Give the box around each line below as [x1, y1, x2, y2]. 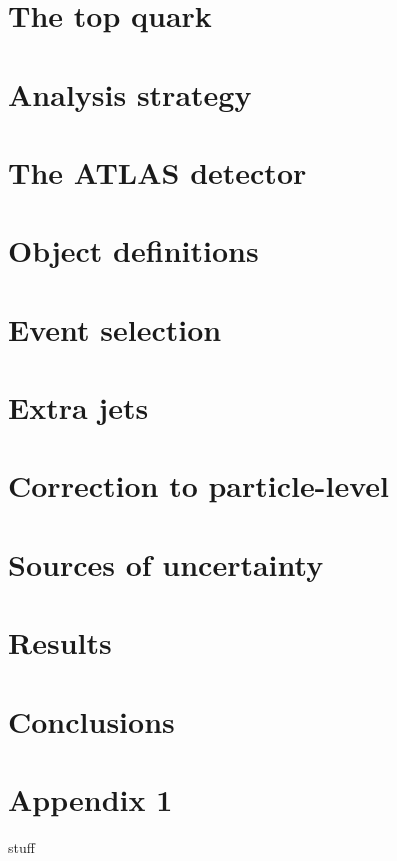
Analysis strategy [8, 73, 252, 114]
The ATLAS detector [8, 151, 307, 192]
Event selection [8, 308, 222, 349]
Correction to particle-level [8, 465, 389, 506]
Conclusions [8, 700, 175, 741]
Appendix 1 [8, 778, 173, 819]
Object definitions [8, 230, 259, 271]
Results [8, 622, 112, 663]
